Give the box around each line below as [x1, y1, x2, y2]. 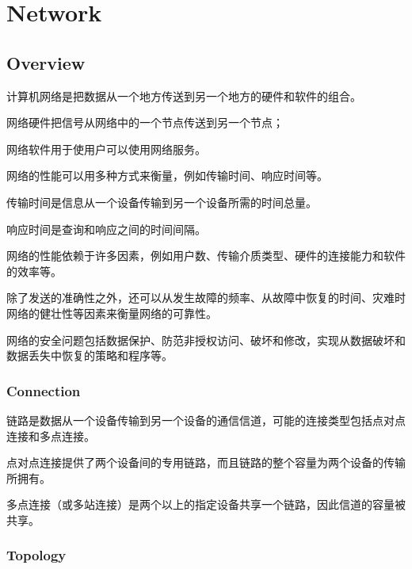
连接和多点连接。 [6, 427, 95, 444]
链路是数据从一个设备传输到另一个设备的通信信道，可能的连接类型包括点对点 [6, 411, 406, 428]
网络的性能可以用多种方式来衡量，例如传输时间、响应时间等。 [6, 167, 328, 184]
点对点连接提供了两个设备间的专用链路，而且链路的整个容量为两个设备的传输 [6, 454, 406, 471]
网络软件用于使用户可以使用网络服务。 [6, 140, 206, 157]
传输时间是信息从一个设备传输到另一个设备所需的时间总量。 [6, 193, 317, 210]
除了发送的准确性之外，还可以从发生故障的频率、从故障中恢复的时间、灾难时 [6, 289, 406, 306]
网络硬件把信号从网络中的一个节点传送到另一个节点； [6, 114, 284, 131]
